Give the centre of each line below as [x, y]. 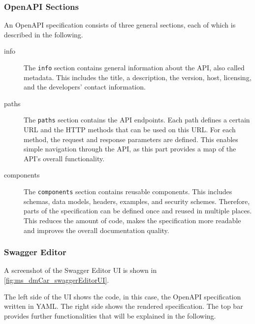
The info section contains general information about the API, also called [134, 67]
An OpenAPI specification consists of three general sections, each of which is [120, 25]
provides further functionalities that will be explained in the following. [110, 315]
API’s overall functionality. [64, 158]
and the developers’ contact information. [85, 87]
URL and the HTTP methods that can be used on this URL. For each [130, 130]
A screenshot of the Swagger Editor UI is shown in [80, 270]
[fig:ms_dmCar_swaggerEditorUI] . [57, 280]
